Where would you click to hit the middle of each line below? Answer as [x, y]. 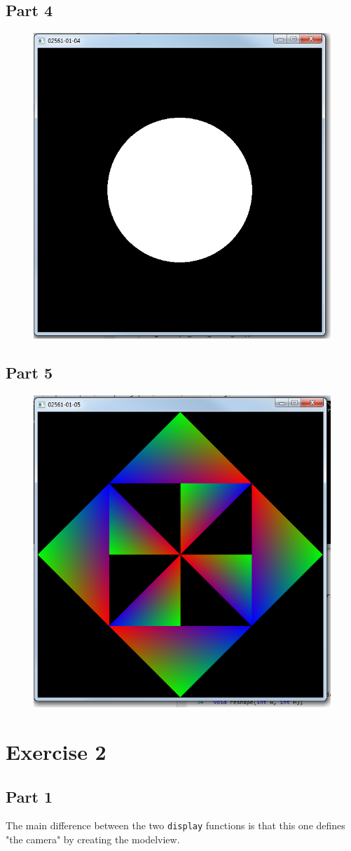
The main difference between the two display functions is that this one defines [175, 825]
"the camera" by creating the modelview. [93, 839]
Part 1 [29, 796]
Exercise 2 [56, 751]
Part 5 [29, 373]
